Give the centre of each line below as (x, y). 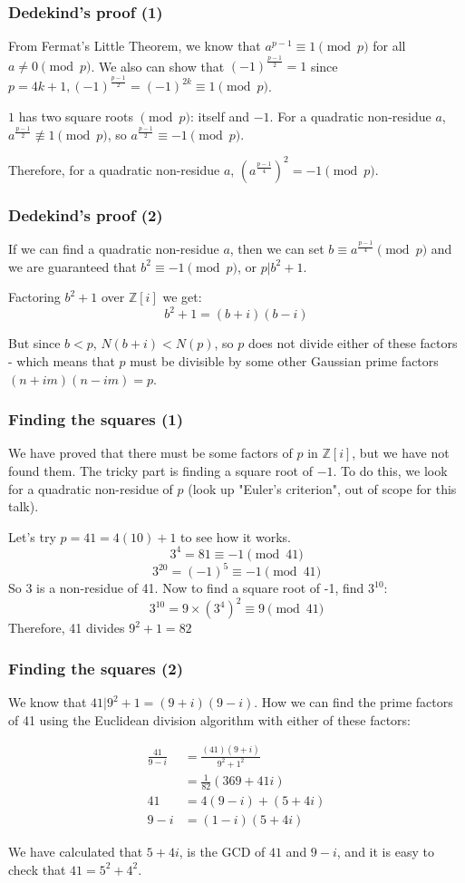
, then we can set (277, 249)
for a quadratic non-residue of (91, 488)
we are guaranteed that (73, 266)
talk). (24, 506)
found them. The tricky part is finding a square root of (160, 471)
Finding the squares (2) (96, 668)
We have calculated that (76, 852)
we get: (182, 297)
